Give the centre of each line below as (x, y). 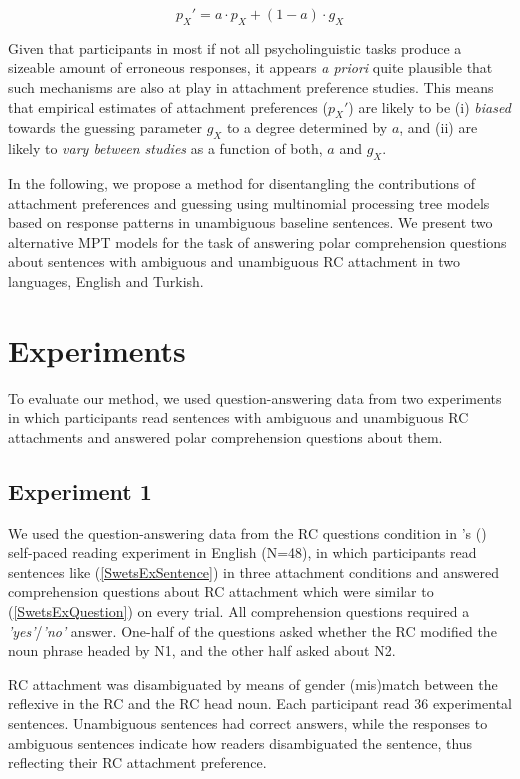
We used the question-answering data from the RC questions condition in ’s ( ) (247, 532)
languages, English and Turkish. (106, 280)
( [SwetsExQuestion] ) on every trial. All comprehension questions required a (239, 611)
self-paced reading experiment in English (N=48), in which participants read (242, 552)
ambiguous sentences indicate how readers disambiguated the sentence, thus (240, 742)
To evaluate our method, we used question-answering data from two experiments (255, 397)
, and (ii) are (438, 127)
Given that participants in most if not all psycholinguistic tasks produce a (235, 47)
